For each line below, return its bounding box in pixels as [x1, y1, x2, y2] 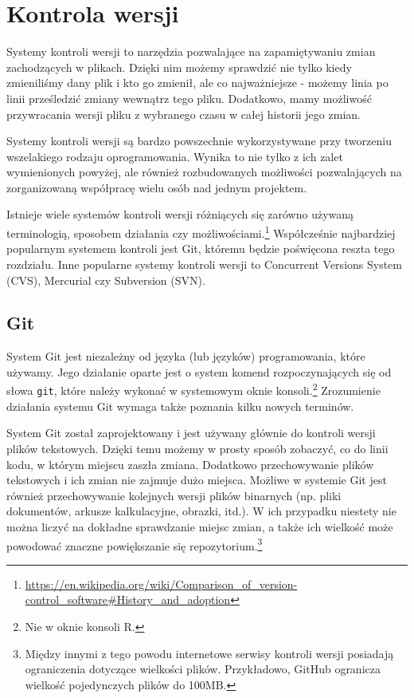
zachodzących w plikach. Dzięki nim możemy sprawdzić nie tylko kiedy [6, 58, 352, 75]
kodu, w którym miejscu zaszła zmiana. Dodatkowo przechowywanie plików [6, 455, 374, 472]
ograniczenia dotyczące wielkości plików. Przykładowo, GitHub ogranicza [25, 661, 381, 677]
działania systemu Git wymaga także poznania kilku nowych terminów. [6, 397, 354, 414]
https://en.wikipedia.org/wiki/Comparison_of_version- [25, 575, 298, 592]
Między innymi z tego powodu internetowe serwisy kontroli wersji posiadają [25, 645, 394, 661]
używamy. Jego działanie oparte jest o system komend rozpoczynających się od [6, 363, 392, 380]
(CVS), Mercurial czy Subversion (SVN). [6, 271, 205, 288]
